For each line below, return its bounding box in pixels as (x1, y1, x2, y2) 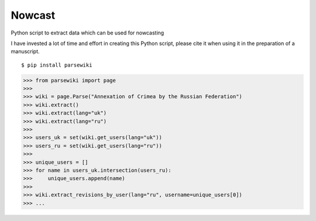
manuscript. (11, 48, 40, 55)
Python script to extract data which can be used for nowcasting (11, 29, 164, 36)
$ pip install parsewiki (21, 61, 92, 68)
